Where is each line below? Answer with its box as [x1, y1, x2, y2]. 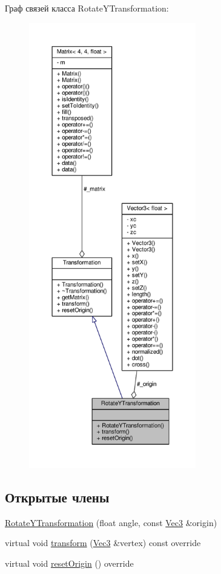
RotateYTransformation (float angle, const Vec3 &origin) [5, 516, 217, 528]
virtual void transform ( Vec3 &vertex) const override [5, 536, 201, 549]
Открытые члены [5, 487, 110, 506]
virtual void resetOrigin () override [5, 556, 134, 569]
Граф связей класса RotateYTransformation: [5, 2, 169, 14]
